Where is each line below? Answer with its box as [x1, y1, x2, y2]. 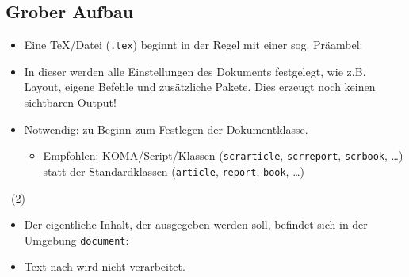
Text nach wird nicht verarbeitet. [24, 258, 185, 275]
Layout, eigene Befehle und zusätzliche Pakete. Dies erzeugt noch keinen [24, 78, 376, 95]
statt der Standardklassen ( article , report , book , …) [43, 162, 304, 179]
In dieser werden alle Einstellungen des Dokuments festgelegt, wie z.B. [24, 63, 366, 79]
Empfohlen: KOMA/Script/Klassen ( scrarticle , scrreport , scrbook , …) [43, 147, 403, 164]
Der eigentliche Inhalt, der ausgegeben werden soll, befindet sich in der [24, 216, 368, 233]
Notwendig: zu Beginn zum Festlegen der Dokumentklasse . [24, 120, 308, 137]
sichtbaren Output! [24, 94, 117, 111]
